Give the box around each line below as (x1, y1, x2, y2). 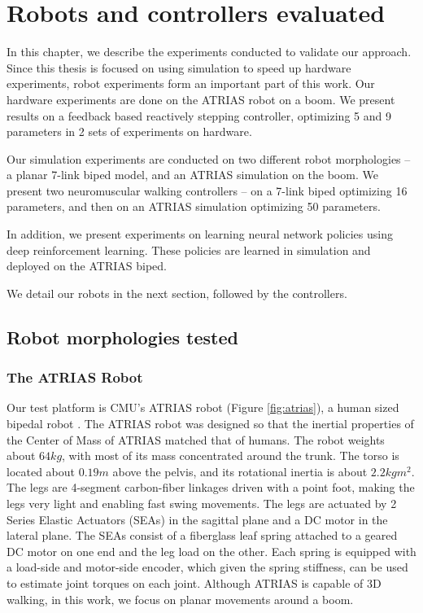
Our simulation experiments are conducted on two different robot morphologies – (7, 150, 411, 167)
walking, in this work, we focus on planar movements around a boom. (7, 590, 354, 607)
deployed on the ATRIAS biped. (7, 257, 167, 274)
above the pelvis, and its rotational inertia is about (112, 462, 368, 479)
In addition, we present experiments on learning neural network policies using (7, 225, 393, 243)
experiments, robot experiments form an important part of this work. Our (7, 75, 375, 92)
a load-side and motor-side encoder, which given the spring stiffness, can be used (7, 558, 408, 576)
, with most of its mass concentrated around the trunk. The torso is (62, 447, 399, 464)
